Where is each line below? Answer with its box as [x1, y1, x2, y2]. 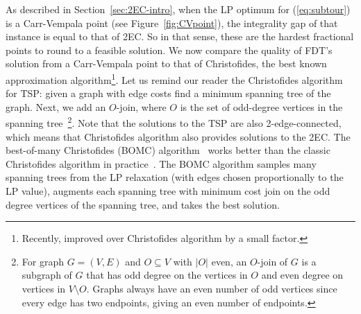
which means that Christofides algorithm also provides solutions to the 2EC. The [6, 129, 351, 143]
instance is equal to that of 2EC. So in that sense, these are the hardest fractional [6, 29, 354, 44]
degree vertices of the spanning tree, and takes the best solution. [6, 197, 280, 211]
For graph [22, 254, 64, 268]
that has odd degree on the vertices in [86, 268, 248, 282]
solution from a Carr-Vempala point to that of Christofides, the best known [6, 56, 327, 71]
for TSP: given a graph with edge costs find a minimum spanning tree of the [6, 86, 331, 101]
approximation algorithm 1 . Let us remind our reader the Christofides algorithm [6, 70, 343, 87]
